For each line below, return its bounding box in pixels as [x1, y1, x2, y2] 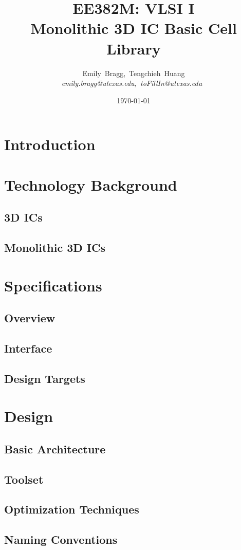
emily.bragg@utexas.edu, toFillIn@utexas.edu [61, 78, 202, 88]
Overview [4, 310, 55, 326]
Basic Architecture [4, 441, 106, 456]
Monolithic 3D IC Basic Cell [30, 17, 237, 39]
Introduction [4, 134, 96, 155]
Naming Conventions [4, 531, 118, 547]
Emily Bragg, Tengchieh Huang [82, 67, 185, 78]
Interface [4, 340, 52, 356]
